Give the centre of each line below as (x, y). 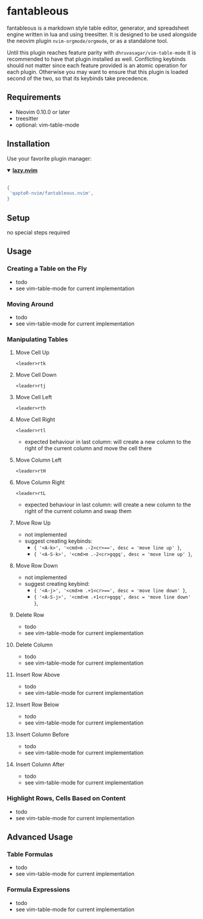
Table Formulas (30, 854)
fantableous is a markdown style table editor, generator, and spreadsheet (98, 28)
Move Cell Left (34, 397)
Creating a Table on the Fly (47, 269)
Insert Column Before (42, 735)
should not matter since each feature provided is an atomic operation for (97, 65)
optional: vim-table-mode (47, 125)
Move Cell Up (33, 353)
